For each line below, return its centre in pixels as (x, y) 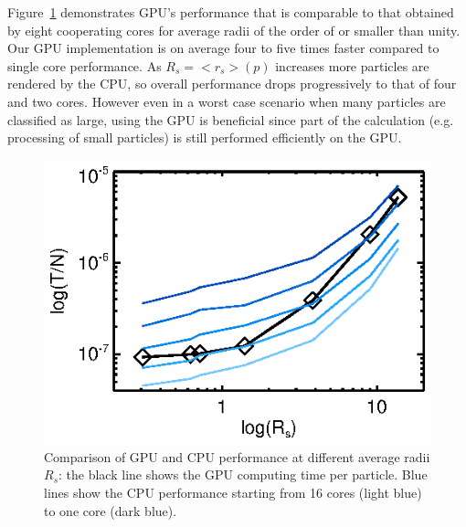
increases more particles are (352, 65)
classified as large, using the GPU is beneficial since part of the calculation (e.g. (231, 119)
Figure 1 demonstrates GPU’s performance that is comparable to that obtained (231, 12)
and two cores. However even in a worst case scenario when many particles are (227, 101)
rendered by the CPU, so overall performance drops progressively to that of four (232, 84)
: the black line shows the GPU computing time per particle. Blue (243, 474)
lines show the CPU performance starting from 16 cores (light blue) (233, 493)
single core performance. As (85, 65)
